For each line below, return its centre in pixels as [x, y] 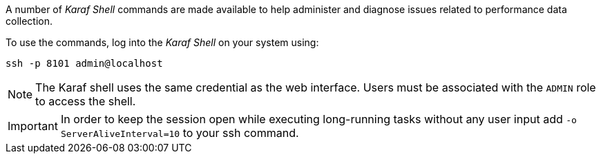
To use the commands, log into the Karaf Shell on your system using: [162, 42]
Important [33, 126]
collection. [29, 21]
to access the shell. [86, 101]
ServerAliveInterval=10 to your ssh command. [180, 133]
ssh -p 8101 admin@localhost [84, 63]
